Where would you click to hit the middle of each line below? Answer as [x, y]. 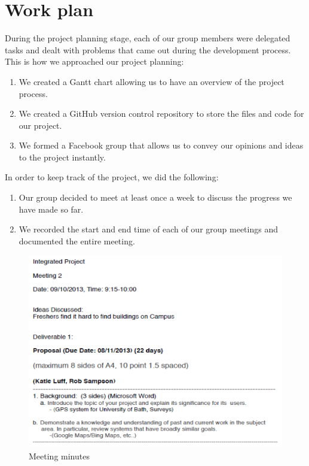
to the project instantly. [62, 157]
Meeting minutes [59, 456]
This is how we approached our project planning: [94, 61]
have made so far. [51, 209]
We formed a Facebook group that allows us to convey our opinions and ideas [161, 145]
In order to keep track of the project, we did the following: [112, 177]
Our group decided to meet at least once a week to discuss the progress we [155, 197]
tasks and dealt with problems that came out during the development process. [148, 49]
